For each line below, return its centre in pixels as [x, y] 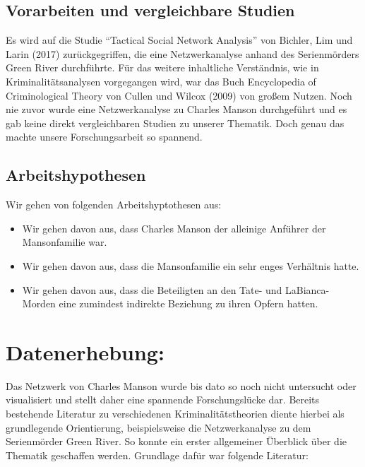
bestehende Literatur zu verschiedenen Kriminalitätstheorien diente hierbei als [175, 414]
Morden [39, 303]
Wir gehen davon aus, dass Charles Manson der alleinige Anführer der [174, 228]
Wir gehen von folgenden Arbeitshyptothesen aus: [114, 205]
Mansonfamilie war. [65, 242]
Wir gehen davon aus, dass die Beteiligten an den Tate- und [152, 289]
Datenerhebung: [85, 351]
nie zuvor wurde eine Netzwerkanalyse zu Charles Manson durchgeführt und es [176, 109]
